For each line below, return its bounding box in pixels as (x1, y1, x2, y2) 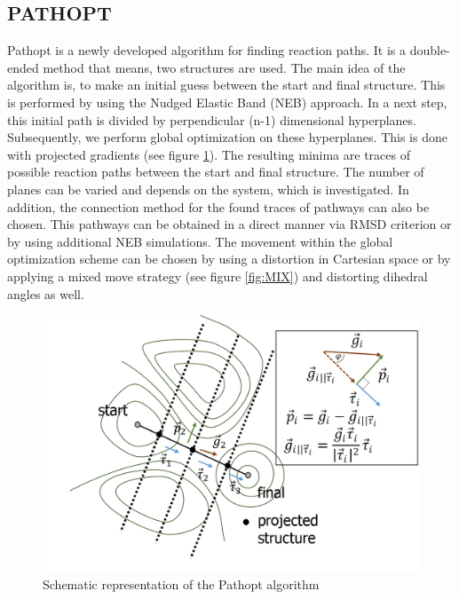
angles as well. (7, 284, 84, 303)
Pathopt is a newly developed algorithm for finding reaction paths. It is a (7, 41, 406, 59)
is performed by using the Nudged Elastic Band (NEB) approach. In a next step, (7, 92, 447, 111)
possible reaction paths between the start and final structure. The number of (7, 162, 424, 181)
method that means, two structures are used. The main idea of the (43, 58, 406, 76)
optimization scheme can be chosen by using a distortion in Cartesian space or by (7, 249, 451, 268)
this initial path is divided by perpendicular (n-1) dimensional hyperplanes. (7, 110, 416, 129)
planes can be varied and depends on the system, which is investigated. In (7, 179, 409, 198)
